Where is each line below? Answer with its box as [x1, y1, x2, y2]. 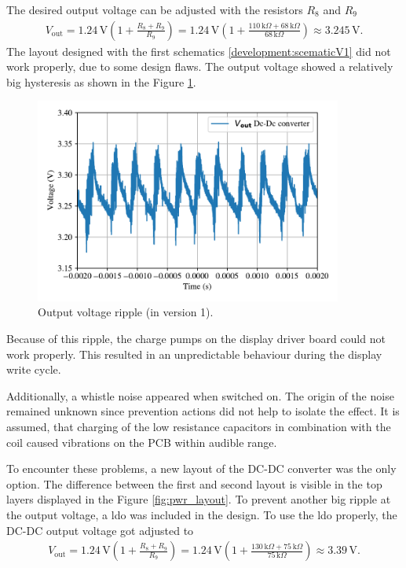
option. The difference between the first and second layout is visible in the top [6, 475, 382, 492]
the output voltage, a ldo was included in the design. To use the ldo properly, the [6, 506, 397, 522]
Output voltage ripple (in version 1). [38, 304, 214, 320]
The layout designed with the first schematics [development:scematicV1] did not [6, 42, 391, 59]
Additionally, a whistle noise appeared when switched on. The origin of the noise [6, 387, 394, 404]
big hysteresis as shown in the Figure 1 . [6, 73, 196, 90]
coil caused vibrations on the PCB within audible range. [6, 433, 277, 450]
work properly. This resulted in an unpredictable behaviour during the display [6, 345, 382, 362]
